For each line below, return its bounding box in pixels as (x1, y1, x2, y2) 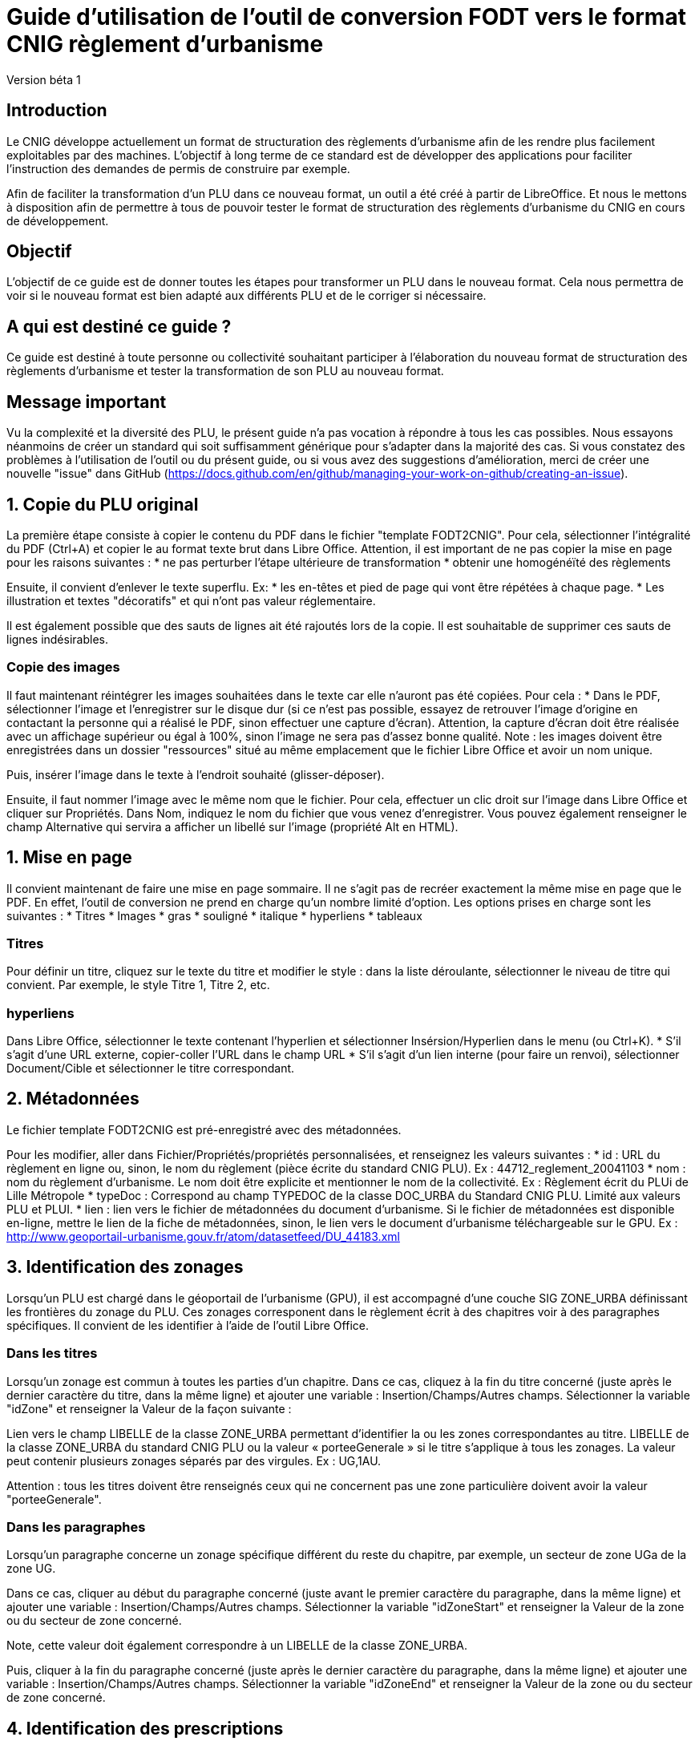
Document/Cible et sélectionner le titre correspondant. (6, 1061, 295, 1076)
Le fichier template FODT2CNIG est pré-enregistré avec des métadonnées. (6, 1122, 402, 1137)
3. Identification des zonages (6, 1257, 244, 1278)
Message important (6, 391, 167, 412)
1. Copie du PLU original (6, 494, 199, 515)
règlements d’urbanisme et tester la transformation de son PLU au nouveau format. (6, 364, 444, 378)
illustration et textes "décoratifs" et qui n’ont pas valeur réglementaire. (6, 593, 376, 608)
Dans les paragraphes (6, 1518, 146, 1535)
